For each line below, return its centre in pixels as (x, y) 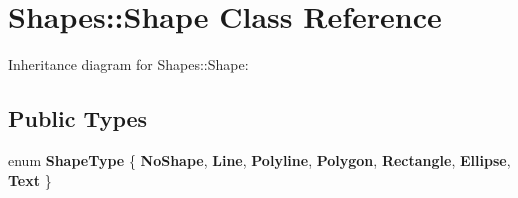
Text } (30, 179)
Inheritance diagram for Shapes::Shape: (128, 64)
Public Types (78, 118)
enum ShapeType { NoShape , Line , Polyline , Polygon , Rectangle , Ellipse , (259, 159)
